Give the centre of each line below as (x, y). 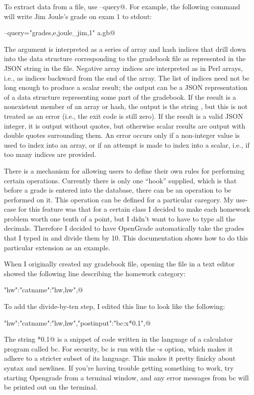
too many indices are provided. (50, 154)
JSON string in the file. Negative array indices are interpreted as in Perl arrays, (123, 68)
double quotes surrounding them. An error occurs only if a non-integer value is (122, 135)
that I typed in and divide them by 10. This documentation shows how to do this (126, 238)
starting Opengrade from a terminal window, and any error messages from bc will (127, 377)
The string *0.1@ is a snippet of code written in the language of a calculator (118, 339)
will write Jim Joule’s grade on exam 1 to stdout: (78, 16)
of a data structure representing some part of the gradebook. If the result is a (120, 97)
